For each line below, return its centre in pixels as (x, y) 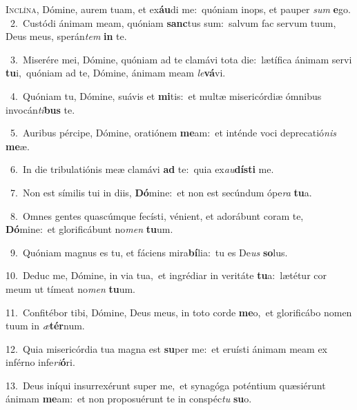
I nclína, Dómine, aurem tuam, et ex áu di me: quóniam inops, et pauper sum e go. (178, 9)
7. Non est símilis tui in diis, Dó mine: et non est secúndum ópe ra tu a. (161, 192)
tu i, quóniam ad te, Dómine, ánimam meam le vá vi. (116, 73)
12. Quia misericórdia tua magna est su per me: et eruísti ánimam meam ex (167, 348)
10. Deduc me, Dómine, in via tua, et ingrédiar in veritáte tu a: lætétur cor (166, 275)
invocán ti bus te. (40, 109)
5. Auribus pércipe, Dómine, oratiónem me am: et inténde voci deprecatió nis (173, 133)
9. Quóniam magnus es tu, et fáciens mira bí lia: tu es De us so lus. (149, 252)
